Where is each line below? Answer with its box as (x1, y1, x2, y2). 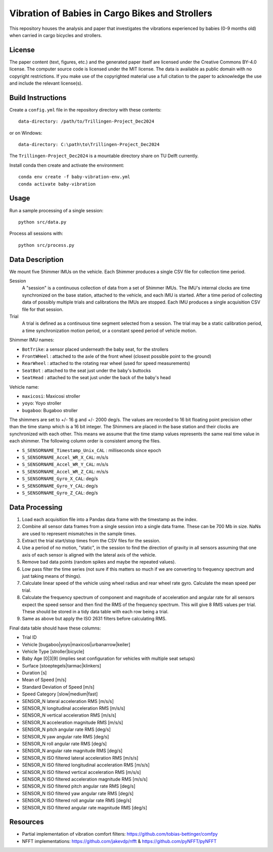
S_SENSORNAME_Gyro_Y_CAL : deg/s (22, 483, 98, 489)
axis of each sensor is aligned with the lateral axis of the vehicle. (22, 551, 157, 558)
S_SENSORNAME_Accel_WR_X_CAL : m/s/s (22, 454, 109, 461)
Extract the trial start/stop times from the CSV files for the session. (22, 538, 161, 544)
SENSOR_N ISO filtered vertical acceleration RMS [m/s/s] (22, 769, 141, 775)
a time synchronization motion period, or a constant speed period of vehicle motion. (22, 327, 197, 334)
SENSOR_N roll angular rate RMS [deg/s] (22, 740, 107, 747)
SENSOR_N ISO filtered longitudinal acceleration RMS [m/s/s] (22, 762, 150, 768)
